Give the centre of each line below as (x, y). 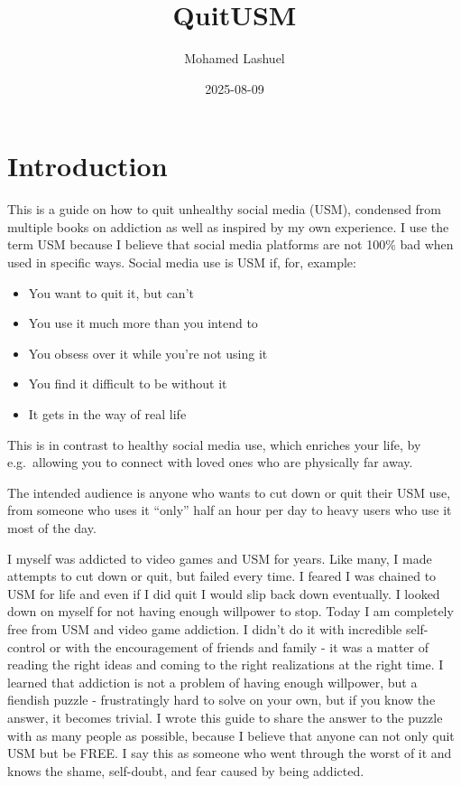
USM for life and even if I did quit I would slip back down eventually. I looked (224, 593)
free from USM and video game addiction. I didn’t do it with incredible (205, 628)
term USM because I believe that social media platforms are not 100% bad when (230, 244)
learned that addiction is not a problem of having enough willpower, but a (212, 682)
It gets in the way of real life (107, 414)
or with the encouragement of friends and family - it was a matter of (239, 646)
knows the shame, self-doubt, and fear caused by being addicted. (186, 770)
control (27, 646)
